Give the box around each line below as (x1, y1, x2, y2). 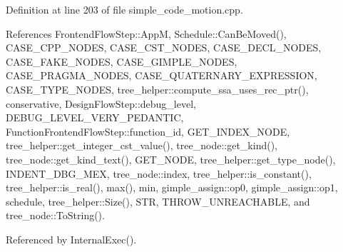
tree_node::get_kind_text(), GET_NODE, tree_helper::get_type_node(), (6, 151, 336, 166)
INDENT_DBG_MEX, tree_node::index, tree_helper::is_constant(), (6, 166, 312, 181)
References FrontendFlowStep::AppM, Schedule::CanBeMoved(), (6, 26, 287, 41)
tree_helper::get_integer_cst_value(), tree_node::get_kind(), (6, 138, 277, 153)
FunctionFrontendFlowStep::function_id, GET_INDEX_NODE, (6, 124, 290, 138)
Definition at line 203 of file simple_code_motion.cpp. (6, 2, 243, 16)
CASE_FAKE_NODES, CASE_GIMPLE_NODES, (6, 54, 237, 69)
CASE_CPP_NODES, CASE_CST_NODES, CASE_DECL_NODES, (6, 40, 322, 55)
